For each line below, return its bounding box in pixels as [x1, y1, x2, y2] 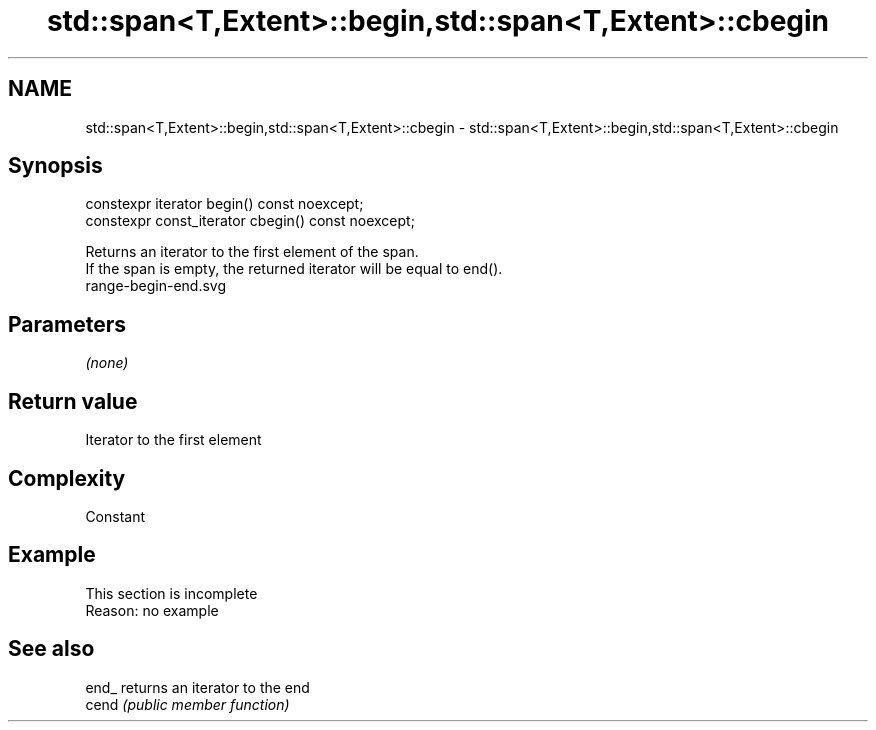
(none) [85, 354, 129, 372]
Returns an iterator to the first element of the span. [85, 243, 419, 261]
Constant [85, 507, 146, 525]
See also [8, 636, 95, 662]
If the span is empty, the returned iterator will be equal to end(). [85, 260, 503, 278]
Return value [8, 388, 138, 414]
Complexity [8, 465, 126, 491]
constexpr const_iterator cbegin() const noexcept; [85, 212, 415, 230]
